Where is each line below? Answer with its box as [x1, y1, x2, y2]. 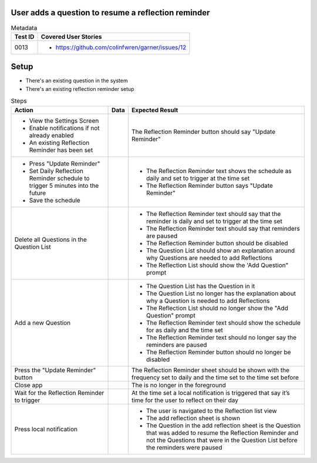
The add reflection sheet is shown [146, 414, 241, 422]
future [29, 188, 46, 197]
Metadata [11, 23, 38, 32]
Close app [14, 381, 43, 389]
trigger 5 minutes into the [29, 181, 99, 190]
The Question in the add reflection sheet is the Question [146, 421, 301, 430]
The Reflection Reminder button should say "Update [131, 127, 276, 136]
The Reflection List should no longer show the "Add [146, 304, 289, 312]
